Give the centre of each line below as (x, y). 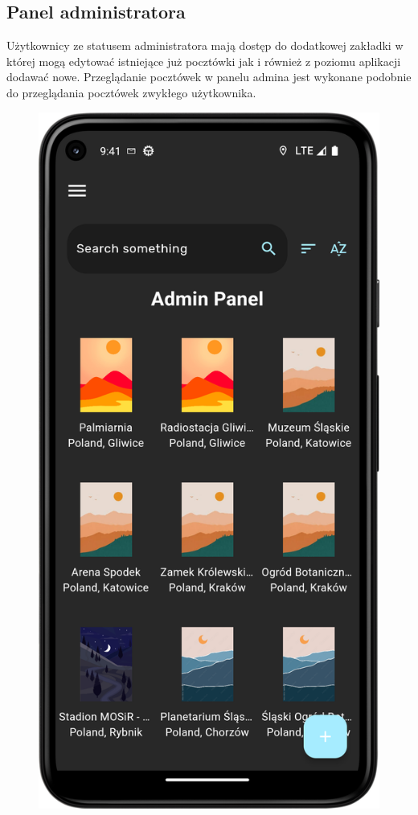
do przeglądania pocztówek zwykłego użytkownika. (131, 92)
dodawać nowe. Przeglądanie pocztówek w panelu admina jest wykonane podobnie (209, 77)
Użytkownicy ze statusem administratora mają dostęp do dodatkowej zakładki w (205, 45)
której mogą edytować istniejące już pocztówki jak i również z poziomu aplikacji (204, 61)
